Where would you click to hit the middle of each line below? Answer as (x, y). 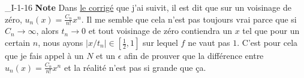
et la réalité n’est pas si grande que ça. (135, 67)
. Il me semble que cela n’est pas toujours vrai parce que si (189, 19)
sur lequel (160, 43)
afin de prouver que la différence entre (194, 56)
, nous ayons (61, 43)
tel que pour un (271, 31)
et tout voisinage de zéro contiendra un (160, 31)
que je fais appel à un (44, 56)
